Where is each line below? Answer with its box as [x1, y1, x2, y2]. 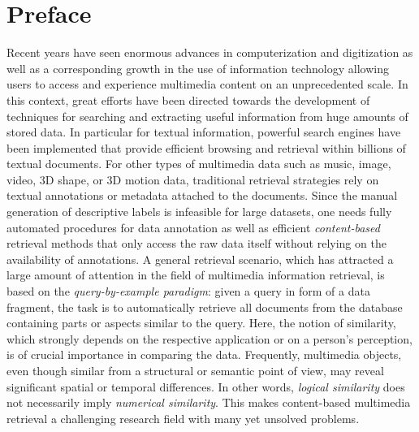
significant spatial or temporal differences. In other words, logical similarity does [6, 378, 405, 395]
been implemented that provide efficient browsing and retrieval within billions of [6, 139, 406, 156]
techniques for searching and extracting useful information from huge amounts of [6, 107, 408, 124]
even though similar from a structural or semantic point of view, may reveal [6, 362, 384, 378]
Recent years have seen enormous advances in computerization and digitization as [6, 44, 413, 61]
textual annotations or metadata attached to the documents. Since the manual [6, 187, 398, 204]
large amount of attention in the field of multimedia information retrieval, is [6, 266, 385, 283]
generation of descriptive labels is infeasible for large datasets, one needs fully [6, 203, 392, 220]
